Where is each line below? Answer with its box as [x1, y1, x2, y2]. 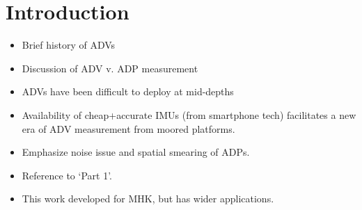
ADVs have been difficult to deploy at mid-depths [22, 84, 234, 99]
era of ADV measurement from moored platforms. [22, 121, 235, 136]
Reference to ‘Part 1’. [22, 168, 112, 182]
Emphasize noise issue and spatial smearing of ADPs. [22, 145, 250, 159]
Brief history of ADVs [22, 38, 116, 52]
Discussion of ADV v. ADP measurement [22, 60, 198, 75]
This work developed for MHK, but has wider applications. [22, 191, 274, 206]
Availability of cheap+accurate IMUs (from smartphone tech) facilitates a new [22, 107, 356, 122]
